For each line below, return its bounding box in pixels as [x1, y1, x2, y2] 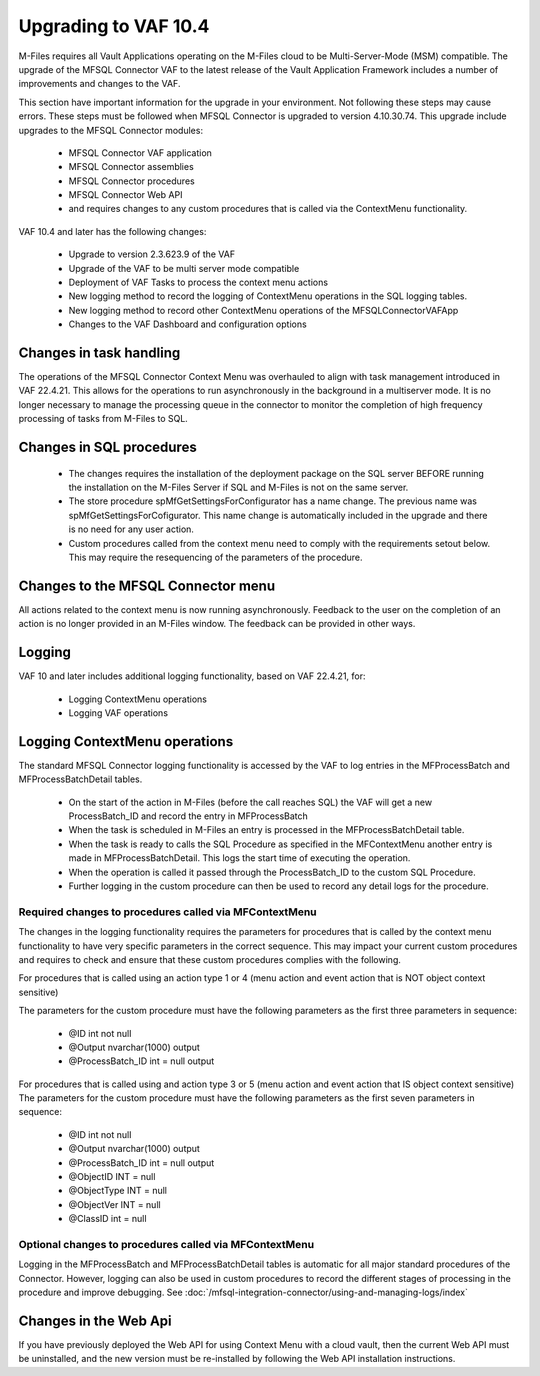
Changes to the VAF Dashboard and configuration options [68, 318, 307, 330]
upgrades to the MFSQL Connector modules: [18, 124, 204, 136]
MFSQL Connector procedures [68, 175, 195, 187]
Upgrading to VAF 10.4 [18, 15, 210, 37]
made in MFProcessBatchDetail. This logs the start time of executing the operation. [68, 852, 411, 864]
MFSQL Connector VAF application [68, 146, 212, 159]
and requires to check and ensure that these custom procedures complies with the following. [18, 953, 402, 965]
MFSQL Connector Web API [68, 189, 183, 201]
